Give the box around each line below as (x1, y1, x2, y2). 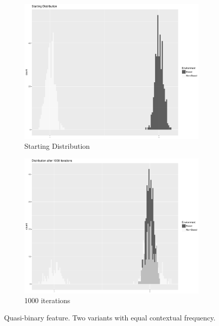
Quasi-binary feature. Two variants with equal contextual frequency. (4, 312, 215, 322)
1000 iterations (24, 295, 70, 306)
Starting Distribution (24, 141, 90, 151)
